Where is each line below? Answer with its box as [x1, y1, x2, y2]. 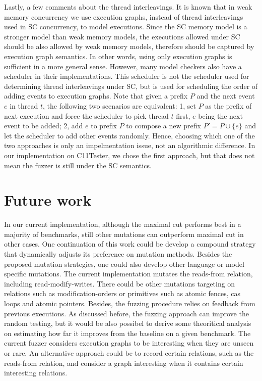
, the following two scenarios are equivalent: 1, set [42, 100, 196, 111]
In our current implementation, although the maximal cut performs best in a [4, 219, 241, 229]
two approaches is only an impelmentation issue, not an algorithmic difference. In [4, 140, 255, 151]
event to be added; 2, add [4, 120, 83, 131]
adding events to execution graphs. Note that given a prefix [4, 90, 188, 101]
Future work [4, 189, 92, 210]
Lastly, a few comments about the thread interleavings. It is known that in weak [4, 2, 252, 12]
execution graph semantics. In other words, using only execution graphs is [4, 51, 232, 61]
